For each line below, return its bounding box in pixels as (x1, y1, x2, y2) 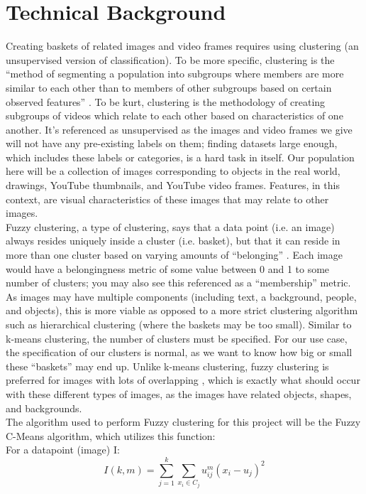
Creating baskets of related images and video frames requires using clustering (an (6, 38, 359, 53)
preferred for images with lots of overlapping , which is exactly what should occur (6, 372, 360, 387)
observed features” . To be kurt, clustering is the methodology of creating (6, 94, 326, 109)
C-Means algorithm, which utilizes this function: (6, 428, 216, 443)
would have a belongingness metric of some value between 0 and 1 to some (6, 261, 330, 276)
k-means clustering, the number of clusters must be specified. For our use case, (6, 331, 348, 345)
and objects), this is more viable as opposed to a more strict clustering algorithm (6, 303, 358, 318)
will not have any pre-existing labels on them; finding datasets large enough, (6, 136, 338, 151)
